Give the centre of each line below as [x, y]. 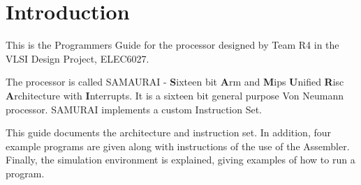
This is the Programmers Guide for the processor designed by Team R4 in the [172, 45]
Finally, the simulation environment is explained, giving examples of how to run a [180, 160]
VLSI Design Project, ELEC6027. [78, 58]
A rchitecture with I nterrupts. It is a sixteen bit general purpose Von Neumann [175, 95]
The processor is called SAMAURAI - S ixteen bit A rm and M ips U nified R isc [175, 82]
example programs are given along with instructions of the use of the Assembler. [178, 146]
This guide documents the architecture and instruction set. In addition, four [169, 132]
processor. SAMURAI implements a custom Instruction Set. [134, 109]
